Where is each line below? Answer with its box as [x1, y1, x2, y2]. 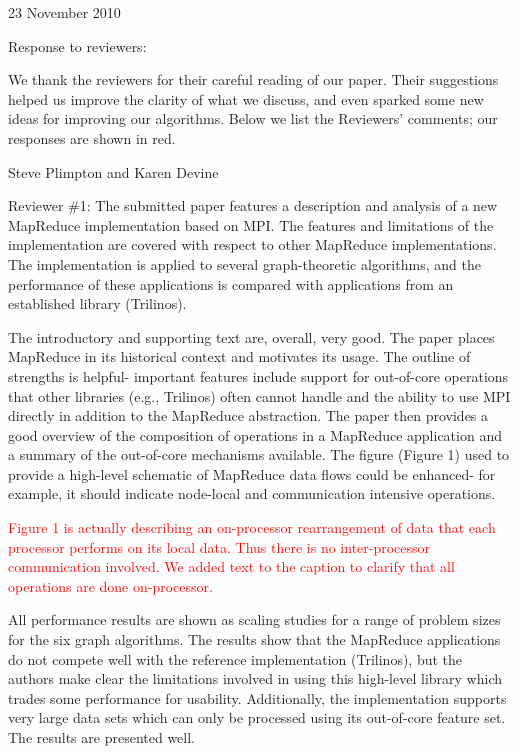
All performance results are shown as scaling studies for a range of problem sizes [8, 609, 501, 630]
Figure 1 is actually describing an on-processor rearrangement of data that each [8, 517, 496, 538]
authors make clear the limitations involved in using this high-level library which [8, 668, 502, 689]
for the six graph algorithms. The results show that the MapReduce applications [8, 629, 501, 650]
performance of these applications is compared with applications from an [8, 273, 454, 294]
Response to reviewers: [8, 35, 147, 56]
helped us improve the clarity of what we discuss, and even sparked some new [8, 88, 484, 109]
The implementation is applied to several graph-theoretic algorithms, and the [8, 253, 481, 274]
